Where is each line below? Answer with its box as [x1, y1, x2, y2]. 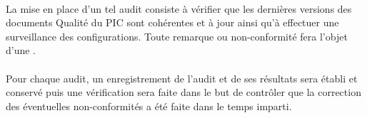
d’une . [6, 43, 36, 58]
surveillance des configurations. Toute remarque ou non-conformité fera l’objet [6, 28, 348, 43]
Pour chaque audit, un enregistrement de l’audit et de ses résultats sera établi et [6, 70, 358, 85]
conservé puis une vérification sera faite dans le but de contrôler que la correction [6, 85, 361, 100]
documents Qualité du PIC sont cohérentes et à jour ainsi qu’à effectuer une [6, 15, 339, 30]
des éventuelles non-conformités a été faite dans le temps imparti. [6, 98, 292, 113]
